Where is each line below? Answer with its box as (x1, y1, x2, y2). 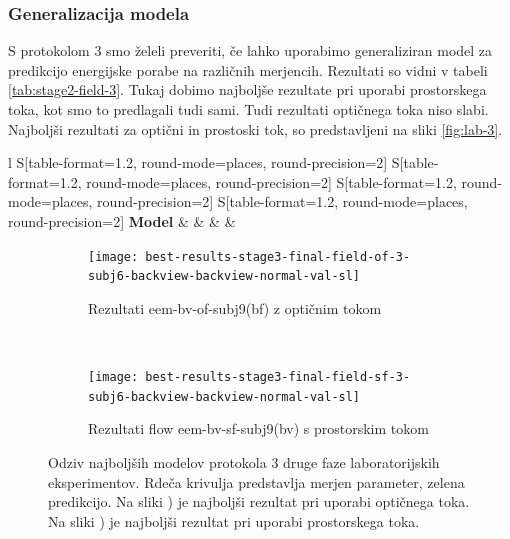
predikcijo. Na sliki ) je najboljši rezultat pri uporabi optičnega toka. (48, 491, 470, 512)
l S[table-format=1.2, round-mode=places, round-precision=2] (8, 152, 388, 173)
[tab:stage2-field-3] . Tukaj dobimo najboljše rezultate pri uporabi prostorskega (8, 79, 487, 100)
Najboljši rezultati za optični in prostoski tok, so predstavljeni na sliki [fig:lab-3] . (8, 118, 503, 139)
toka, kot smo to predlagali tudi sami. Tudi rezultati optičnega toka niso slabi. (8, 99, 489, 119)
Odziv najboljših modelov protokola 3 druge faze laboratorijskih (48, 451, 440, 472)
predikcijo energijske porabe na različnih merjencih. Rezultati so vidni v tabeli (8, 59, 488, 80)
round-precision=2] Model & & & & (8, 210, 236, 231)
